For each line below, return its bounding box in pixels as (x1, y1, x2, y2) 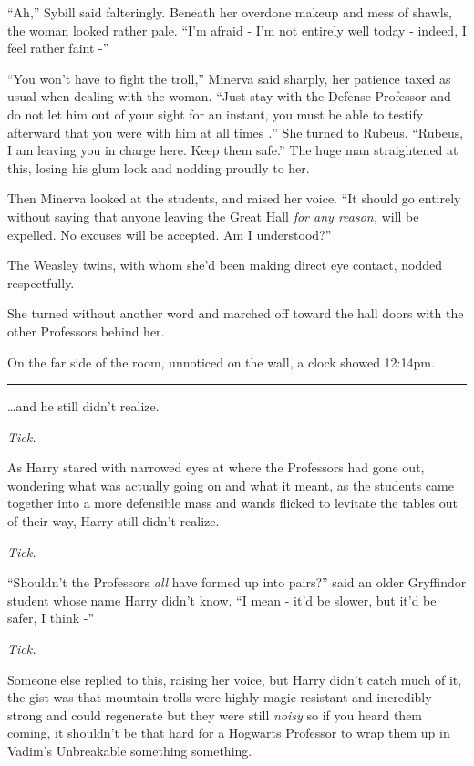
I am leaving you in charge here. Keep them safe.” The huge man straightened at (7, 140, 459, 160)
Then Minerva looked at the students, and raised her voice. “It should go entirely (7, 189, 461, 208)
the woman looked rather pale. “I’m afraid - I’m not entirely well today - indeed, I (7, 20, 467, 39)
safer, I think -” (7, 608, 95, 627)
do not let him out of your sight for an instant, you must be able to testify (7, 104, 424, 123)
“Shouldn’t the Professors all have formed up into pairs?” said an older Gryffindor (7, 573, 467, 592)
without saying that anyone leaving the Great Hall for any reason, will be (7, 206, 419, 225)
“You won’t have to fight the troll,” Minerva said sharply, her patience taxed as (7, 68, 451, 88)
